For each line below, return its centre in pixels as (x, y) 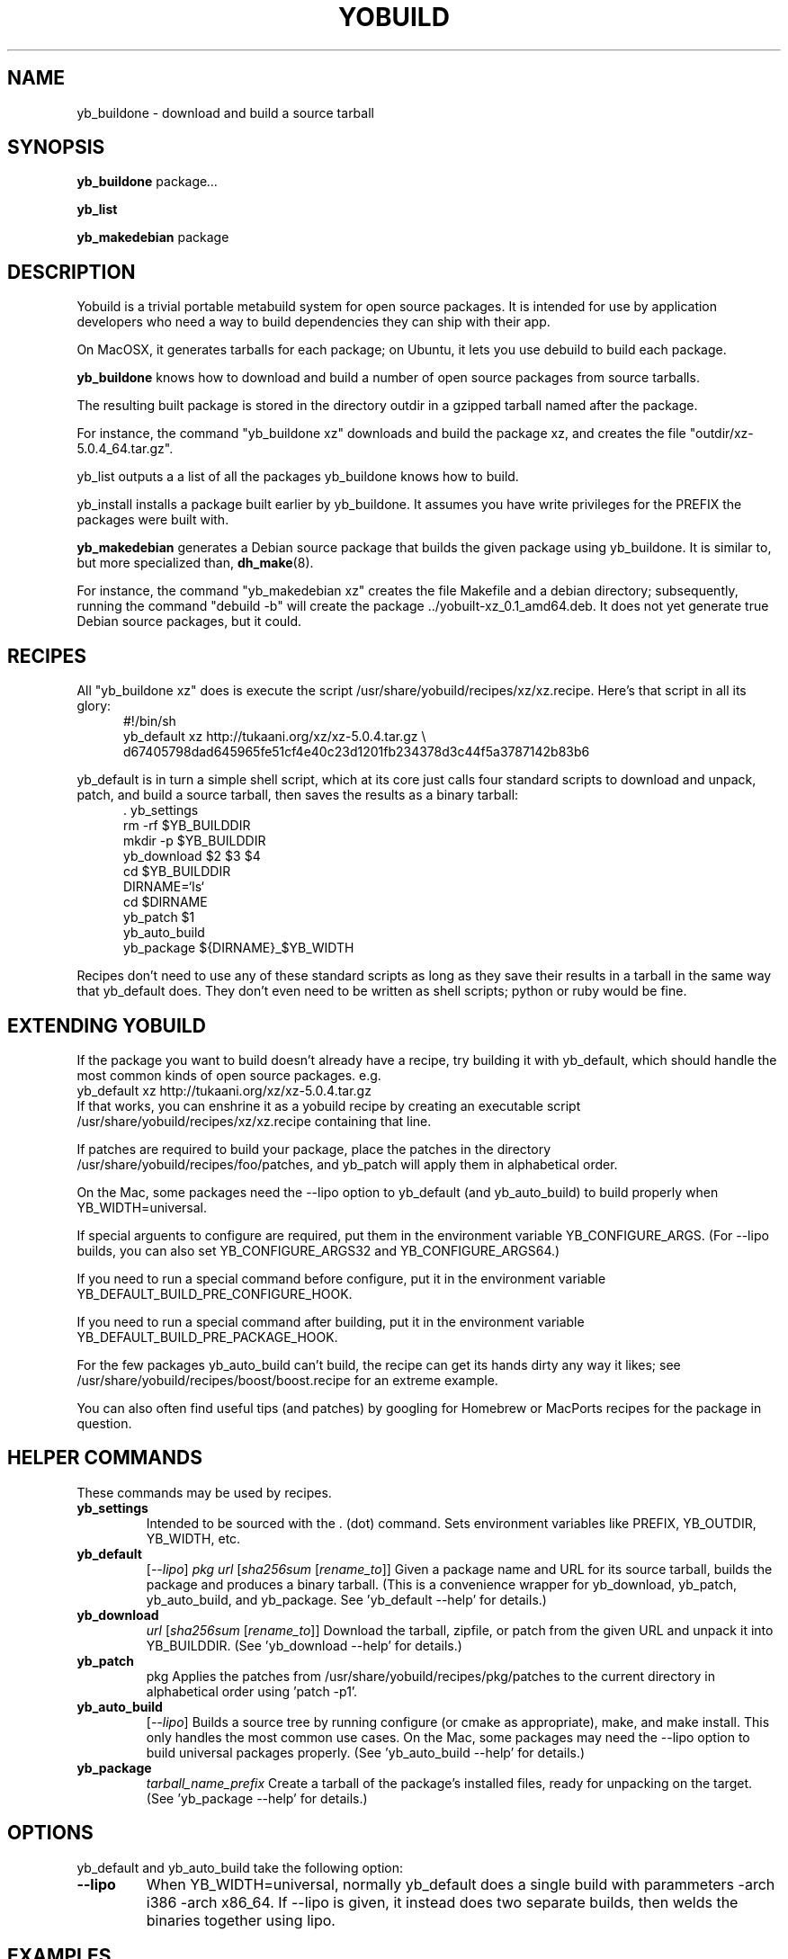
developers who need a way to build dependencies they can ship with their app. (313, 322)
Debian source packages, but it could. (189, 622)
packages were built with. (153, 520)
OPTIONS (50, 1833)
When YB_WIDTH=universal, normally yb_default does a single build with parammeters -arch (461, 1884)
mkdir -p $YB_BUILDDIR (195, 841)
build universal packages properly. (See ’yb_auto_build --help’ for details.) (366, 1752)
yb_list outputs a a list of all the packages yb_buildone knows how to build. (298, 477)
